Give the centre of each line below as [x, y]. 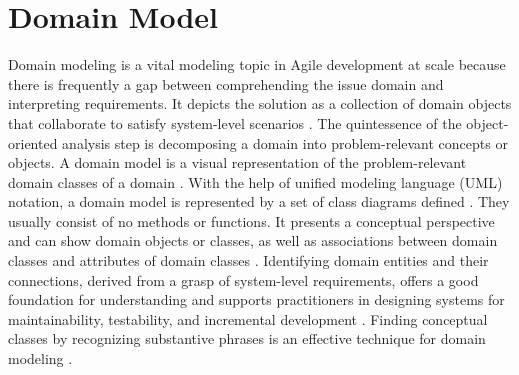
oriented [33, 142]
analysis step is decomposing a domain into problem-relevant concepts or [285, 142]
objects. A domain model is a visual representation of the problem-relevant [237, 162]
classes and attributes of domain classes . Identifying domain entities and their [248, 260]
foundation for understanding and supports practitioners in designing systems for [256, 299]
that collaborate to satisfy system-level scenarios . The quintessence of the [235, 122]
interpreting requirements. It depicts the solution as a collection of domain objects [260, 103]
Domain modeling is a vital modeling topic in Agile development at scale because [257, 64]
